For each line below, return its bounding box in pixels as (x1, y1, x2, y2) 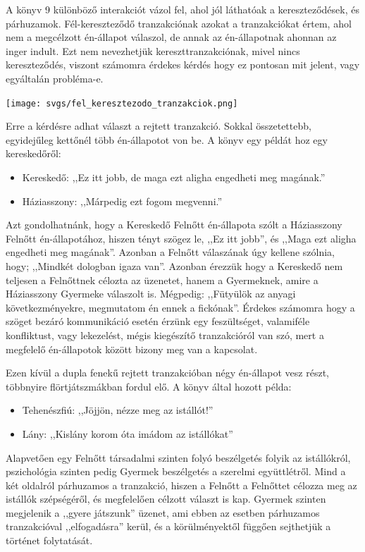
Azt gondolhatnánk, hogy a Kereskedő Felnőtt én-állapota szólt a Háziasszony (6, 217, 342, 232)
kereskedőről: (6, 146, 61, 161)
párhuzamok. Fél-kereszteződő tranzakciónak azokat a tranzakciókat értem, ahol (6, 16, 352, 30)
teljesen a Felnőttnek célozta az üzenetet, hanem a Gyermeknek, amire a (6, 272, 318, 287)
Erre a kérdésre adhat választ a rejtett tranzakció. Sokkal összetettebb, (6, 118, 311, 133)
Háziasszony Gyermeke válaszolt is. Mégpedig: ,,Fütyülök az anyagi (6, 286, 296, 301)
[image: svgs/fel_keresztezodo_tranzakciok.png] (6, 98, 238, 109)
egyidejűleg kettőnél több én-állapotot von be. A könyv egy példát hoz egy (6, 132, 328, 147)
